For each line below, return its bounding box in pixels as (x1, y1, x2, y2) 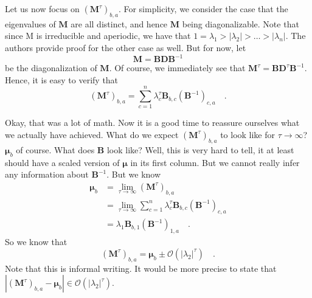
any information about (5, 168, 89, 181)
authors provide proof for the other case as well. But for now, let (5, 41, 246, 54)
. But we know (106, 168, 161, 181)
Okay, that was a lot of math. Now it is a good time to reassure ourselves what (5, 116, 300, 129)
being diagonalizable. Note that (182, 17, 299, 30)
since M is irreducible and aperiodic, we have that (5, 29, 191, 42)
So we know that (5, 235, 68, 248)
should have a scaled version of (5, 156, 120, 168)
